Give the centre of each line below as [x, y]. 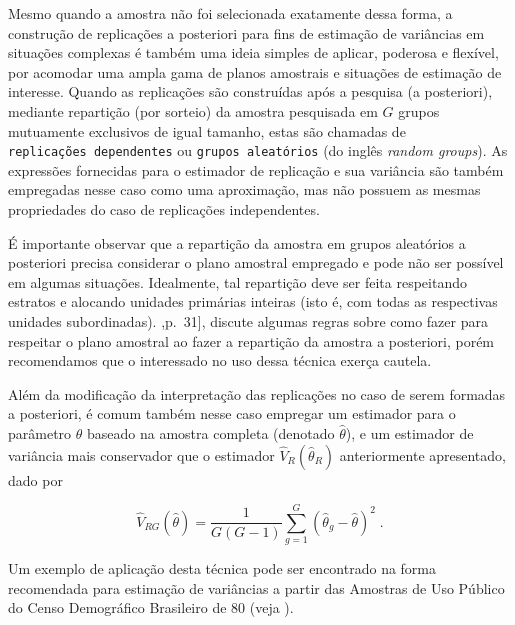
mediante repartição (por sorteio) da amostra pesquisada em [193, 110]
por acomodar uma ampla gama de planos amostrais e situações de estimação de [255, 71]
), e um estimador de [409, 432]
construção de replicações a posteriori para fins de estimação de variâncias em [246, 32]
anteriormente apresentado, [422, 454]
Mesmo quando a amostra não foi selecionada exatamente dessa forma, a [230, 13]
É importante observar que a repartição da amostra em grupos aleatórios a [237, 242]
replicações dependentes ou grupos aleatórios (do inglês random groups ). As [258, 150]
